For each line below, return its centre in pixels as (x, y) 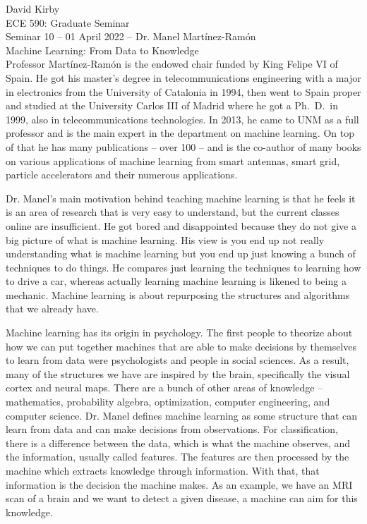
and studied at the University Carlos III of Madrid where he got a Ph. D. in (172, 105)
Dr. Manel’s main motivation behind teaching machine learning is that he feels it (181, 198)
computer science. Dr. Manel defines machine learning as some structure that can (182, 415)
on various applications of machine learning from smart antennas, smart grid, (173, 160)
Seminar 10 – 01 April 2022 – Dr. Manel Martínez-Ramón (131, 36)
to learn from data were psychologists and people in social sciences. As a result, (178, 360)
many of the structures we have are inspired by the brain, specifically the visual (178, 373)
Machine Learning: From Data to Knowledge (102, 50)
